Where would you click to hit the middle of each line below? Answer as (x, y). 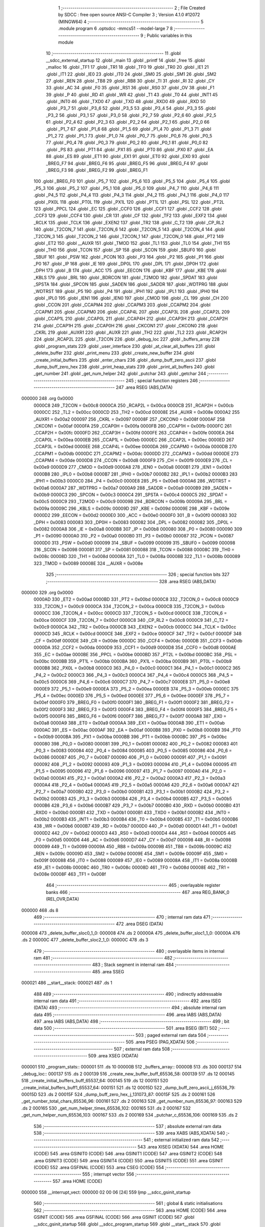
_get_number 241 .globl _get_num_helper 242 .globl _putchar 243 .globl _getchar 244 (120, 373)
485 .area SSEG (108, 971)
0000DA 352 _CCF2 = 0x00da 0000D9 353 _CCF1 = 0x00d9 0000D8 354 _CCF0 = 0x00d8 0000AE (135, 647)
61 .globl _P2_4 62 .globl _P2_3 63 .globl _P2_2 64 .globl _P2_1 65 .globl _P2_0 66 (128, 122)
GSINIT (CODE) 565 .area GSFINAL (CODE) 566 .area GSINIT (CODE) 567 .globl (114, 1217)
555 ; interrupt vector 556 (108, 1174)
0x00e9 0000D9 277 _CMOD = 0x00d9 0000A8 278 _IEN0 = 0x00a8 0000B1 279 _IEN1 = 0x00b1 (132, 467)
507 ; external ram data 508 (142, 1049)
